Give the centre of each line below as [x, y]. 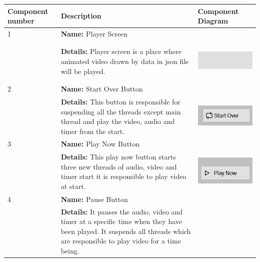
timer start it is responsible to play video [123, 176]
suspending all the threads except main [121, 111]
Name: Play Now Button [100, 144]
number [21, 21]
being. [70, 250]
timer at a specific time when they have [121, 221]
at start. [73, 186]
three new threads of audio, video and [119, 166]
